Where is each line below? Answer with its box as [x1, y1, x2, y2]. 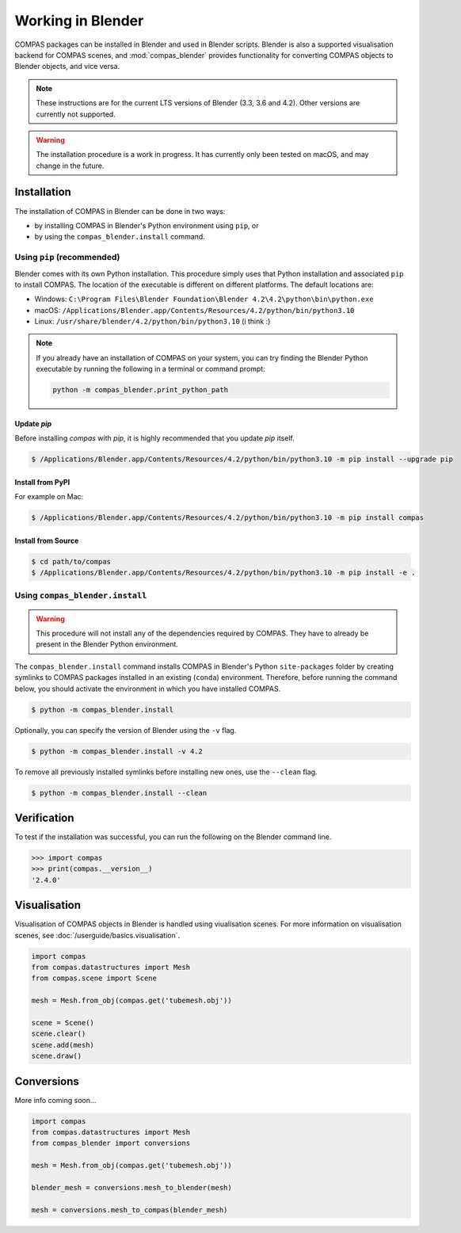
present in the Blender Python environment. [36, 639, 178, 649]
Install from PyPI [14, 477, 70, 487]
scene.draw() [31, 1052, 82, 1061]
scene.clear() [31, 1029, 86, 1038]
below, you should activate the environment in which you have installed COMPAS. [14, 684, 281, 693]
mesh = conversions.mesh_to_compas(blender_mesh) [31, 1205, 228, 1214]
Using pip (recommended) [14, 252, 120, 263]
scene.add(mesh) [31, 1040, 95, 1049]
